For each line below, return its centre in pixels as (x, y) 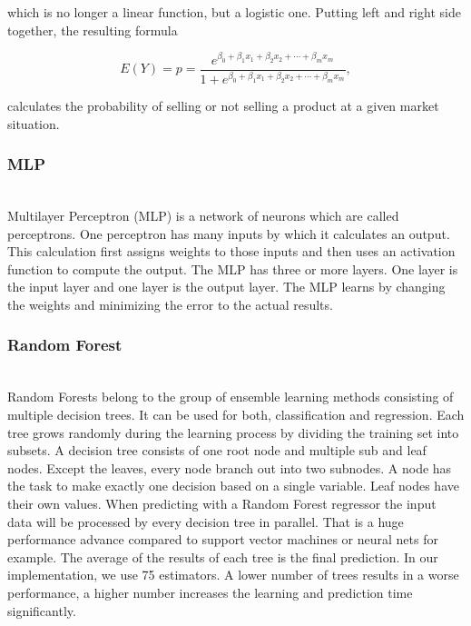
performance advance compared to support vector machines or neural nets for (223, 539)
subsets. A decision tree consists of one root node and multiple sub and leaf (217, 450)
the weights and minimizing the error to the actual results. (170, 304)
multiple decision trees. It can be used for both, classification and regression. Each (236, 414)
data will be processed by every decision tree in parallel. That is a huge (206, 521)
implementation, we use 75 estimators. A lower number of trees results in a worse (233, 575)
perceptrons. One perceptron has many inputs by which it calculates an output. (229, 233)
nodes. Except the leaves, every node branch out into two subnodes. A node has (230, 467)
